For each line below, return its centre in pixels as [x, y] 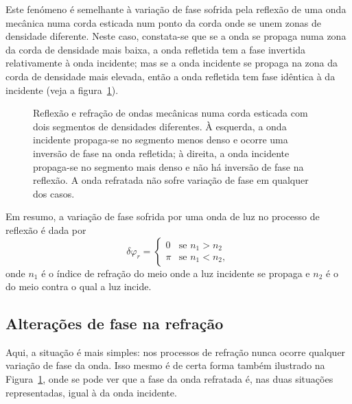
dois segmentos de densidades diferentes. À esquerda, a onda [160, 126]
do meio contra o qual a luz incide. [79, 286]
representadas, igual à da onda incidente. [91, 392]
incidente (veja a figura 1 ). [62, 90]
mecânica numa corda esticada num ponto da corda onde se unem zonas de [163, 22]
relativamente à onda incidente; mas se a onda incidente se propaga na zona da [172, 63]
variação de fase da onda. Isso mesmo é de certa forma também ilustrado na [165, 365]
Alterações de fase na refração [115, 323]
